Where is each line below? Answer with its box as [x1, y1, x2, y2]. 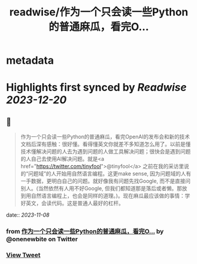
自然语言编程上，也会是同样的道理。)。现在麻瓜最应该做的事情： [31, 193, 185, 200]
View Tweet [6, 251, 41, 259]
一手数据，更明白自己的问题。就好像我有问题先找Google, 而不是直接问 [20, 178, 191, 185]
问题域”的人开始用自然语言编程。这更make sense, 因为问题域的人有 [28, 170, 192, 177]
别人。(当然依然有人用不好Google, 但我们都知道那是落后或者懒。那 [20, 185, 182, 192]
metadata [6, 54, 54, 67]
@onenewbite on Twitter [6, 235, 78, 243]
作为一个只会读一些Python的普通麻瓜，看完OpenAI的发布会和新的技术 [20, 133, 190, 141]
